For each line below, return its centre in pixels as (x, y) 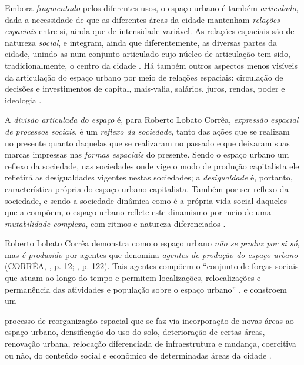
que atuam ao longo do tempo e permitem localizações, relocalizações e (133, 278)
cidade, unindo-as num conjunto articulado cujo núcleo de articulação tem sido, (148, 54)
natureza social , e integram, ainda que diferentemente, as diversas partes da (141, 42)
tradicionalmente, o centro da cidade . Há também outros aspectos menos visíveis (151, 65)
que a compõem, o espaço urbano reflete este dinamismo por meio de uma (138, 212)
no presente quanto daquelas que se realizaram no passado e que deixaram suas (147, 143)
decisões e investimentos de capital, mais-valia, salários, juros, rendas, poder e (145, 88)
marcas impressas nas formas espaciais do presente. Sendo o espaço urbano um (147, 154)
